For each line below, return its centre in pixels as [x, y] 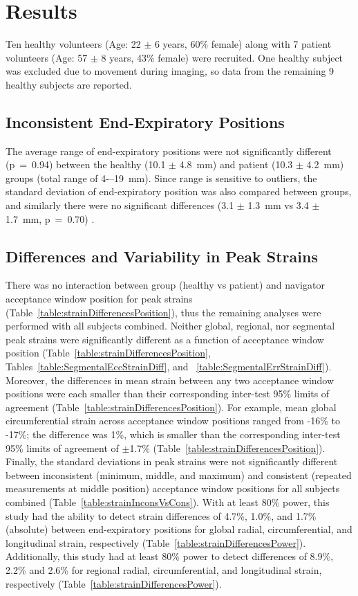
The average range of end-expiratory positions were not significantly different [169, 151]
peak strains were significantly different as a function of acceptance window [165, 339]
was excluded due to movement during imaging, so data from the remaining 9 [170, 71]
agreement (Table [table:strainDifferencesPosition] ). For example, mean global [171, 407]
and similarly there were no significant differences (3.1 [120, 205]
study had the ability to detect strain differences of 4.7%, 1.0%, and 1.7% [161, 515]
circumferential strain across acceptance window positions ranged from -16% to [173, 421]
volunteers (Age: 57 [47, 57]
